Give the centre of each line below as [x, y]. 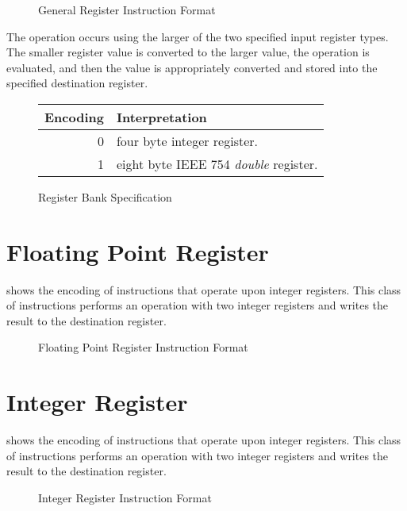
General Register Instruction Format [127, 10]
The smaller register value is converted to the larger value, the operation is [188, 52]
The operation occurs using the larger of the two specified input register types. [198, 36]
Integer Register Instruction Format [125, 497]
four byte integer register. [187, 140]
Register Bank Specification [105, 196]
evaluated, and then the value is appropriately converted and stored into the [192, 67]
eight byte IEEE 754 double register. [217, 163]
